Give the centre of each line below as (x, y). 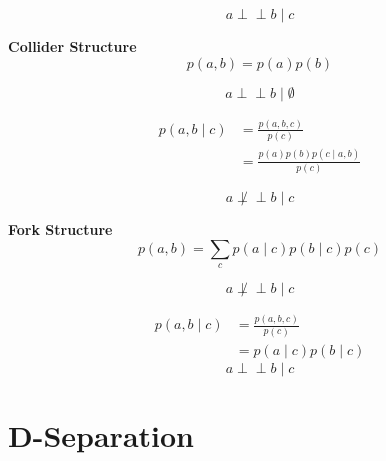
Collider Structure (72, 46)
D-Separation (101, 434)
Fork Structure (60, 228)
